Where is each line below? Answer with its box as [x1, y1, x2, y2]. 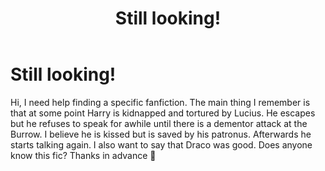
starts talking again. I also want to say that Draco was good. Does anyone [10, 138, 313, 151]
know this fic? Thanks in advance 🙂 [10, 149, 157, 161]
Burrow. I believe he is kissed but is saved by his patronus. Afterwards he [10, 128, 312, 140]
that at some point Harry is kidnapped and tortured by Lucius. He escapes [10, 107, 316, 119]
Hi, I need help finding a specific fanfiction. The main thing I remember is [10, 96, 311, 108]
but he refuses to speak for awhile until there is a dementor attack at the [10, 117, 308, 129]
